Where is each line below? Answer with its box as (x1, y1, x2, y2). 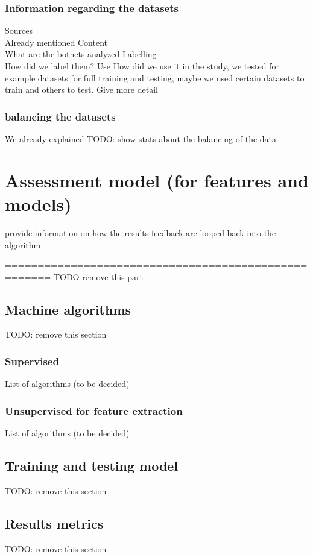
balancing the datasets (5, 109, 116, 124)
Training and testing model (5, 456, 179, 475)
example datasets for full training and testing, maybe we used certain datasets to (5, 71, 305, 84)
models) (5, 191, 72, 216)
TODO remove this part (53, 270, 144, 283)
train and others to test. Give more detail (5, 83, 158, 96)
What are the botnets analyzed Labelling (5, 48, 157, 60)
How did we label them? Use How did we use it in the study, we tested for (5, 60, 279, 72)
